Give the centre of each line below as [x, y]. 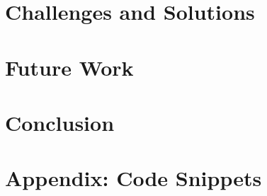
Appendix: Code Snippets [133, 178]
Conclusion [60, 122]
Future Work [69, 67]
